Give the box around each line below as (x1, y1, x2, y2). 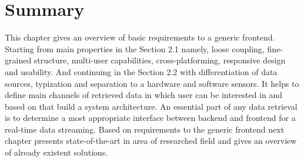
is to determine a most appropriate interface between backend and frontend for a (5, 112, 296, 124)
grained (5, 54, 32, 66)
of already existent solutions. (5, 146, 108, 158)
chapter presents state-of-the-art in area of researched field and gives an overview (5, 134, 297, 147)
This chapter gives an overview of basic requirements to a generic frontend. (5, 31, 275, 43)
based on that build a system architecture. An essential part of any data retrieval (5, 100, 298, 112)
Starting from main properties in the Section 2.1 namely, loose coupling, (5, 42, 265, 55)
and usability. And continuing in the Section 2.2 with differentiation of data (5, 65, 278, 77)
